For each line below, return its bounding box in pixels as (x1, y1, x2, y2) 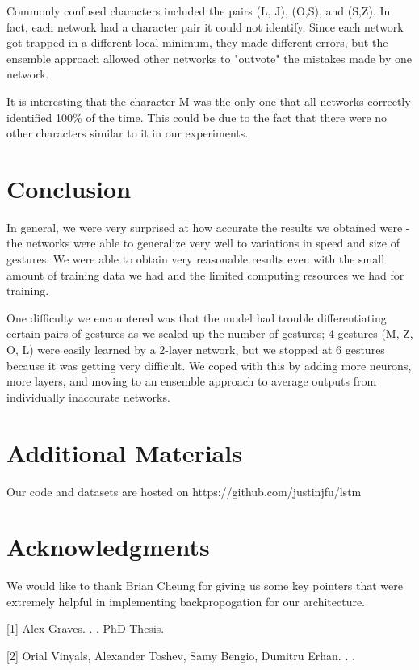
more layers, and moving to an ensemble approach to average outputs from (6, 373, 377, 390)
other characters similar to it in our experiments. (6, 124, 249, 141)
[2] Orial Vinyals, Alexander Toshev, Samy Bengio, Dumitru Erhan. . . (6, 647, 355, 664)
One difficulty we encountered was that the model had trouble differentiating (6, 309, 387, 326)
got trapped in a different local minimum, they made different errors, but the (6, 34, 388, 51)
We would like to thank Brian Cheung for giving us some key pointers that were (6, 577, 403, 594)
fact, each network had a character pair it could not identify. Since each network (6, 18, 404, 35)
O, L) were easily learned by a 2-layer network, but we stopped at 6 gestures (6, 341, 385, 358)
